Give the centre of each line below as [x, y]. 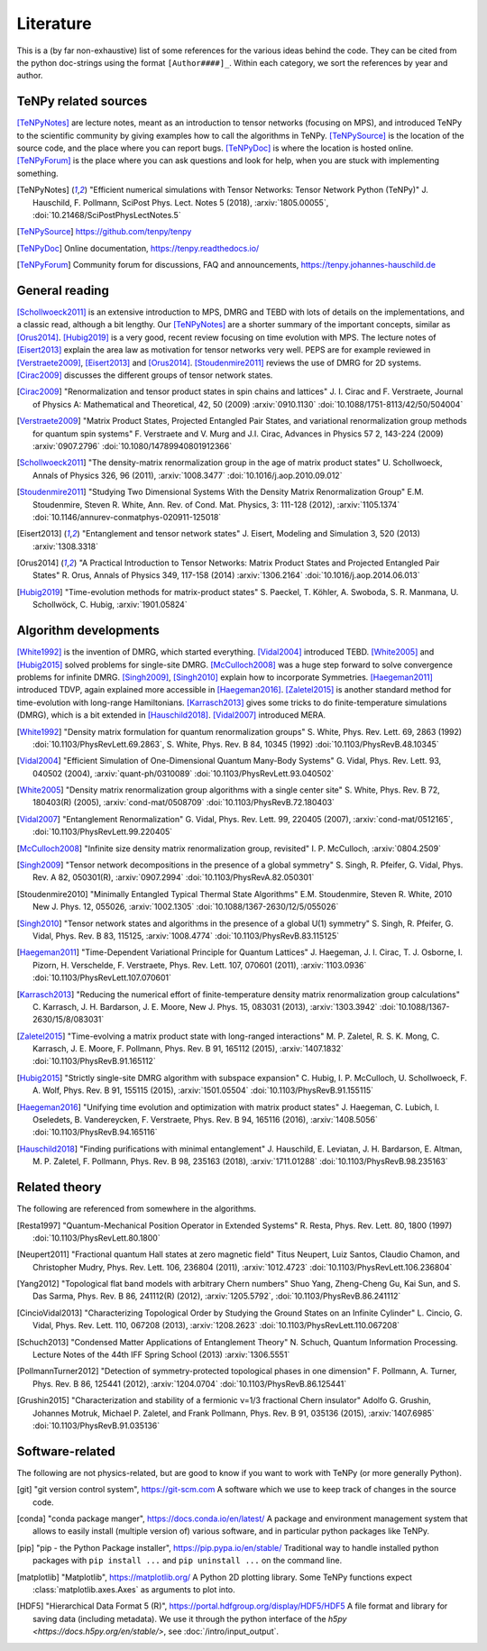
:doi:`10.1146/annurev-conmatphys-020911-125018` [127, 517]
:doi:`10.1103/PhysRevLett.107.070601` [102, 977]
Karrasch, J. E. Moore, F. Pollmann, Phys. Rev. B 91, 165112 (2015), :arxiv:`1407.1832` [188, 1049]
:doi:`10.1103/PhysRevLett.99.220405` [103, 832]
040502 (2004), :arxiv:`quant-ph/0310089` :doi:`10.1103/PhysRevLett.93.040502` [184, 773]
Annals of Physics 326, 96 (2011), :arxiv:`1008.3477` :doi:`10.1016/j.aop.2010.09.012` [188, 475]
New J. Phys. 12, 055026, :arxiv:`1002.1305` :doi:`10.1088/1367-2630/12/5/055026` [186, 907]
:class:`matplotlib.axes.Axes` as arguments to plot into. [134, 1590]
